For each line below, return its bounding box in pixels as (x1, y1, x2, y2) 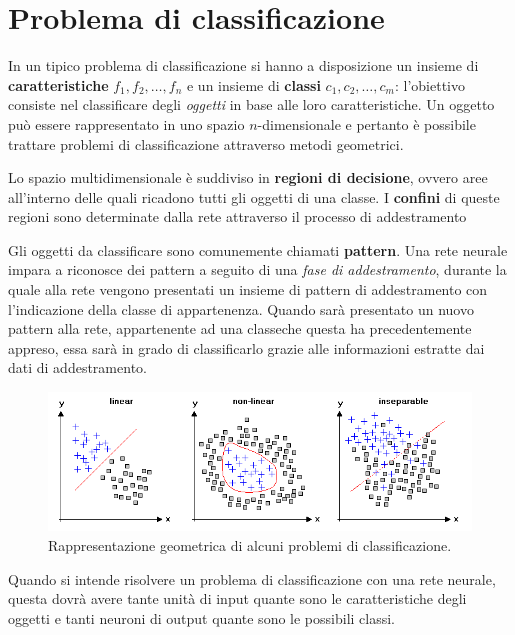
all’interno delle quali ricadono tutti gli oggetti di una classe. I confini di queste (8, 186, 500, 207)
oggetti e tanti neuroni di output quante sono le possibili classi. (8, 607, 396, 628)
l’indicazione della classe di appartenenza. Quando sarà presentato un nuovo (8, 298, 474, 319)
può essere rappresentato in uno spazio (8, 113, 245, 134)
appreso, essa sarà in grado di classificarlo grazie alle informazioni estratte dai (8, 337, 485, 358)
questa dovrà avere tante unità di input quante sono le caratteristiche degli (8, 588, 467, 609)
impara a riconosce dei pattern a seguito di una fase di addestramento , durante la (8, 259, 507, 280)
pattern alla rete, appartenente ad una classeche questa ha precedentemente (8, 318, 472, 339)
